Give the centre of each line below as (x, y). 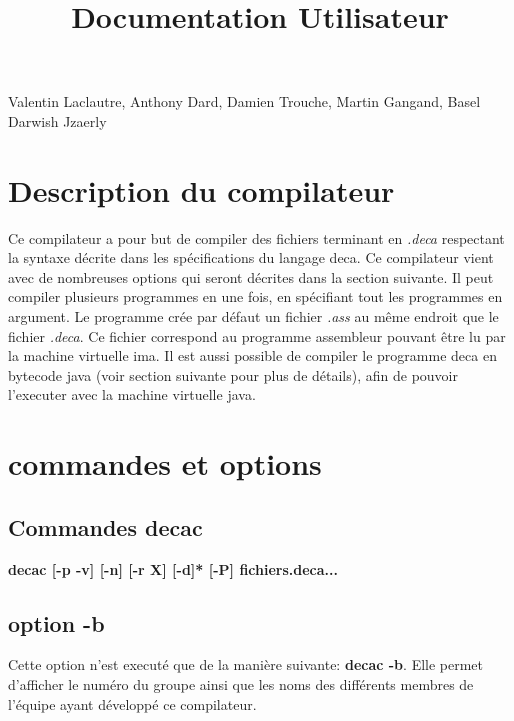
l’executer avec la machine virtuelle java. (132, 394)
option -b (56, 622)
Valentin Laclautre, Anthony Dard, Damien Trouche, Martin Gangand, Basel (244, 101)
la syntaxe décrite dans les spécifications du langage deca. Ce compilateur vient (251, 257)
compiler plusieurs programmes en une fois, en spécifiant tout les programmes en (255, 296)
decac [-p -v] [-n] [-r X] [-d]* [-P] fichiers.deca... (173, 568)
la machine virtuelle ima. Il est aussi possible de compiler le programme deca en (252, 355)
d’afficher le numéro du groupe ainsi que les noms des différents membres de (241, 684)
